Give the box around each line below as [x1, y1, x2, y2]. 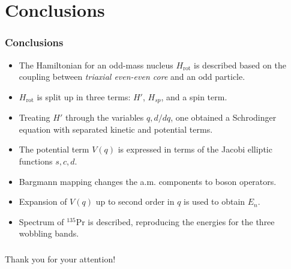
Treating [19, 111, 50, 124]
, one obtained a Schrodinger [170, 111, 277, 124]
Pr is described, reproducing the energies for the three [76, 215, 275, 228]
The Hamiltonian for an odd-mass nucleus [19, 58, 173, 71]
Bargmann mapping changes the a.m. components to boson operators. [19, 175, 277, 187]
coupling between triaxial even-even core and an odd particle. [19, 70, 245, 83]
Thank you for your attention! [5, 252, 116, 265]
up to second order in [95, 195, 175, 208]
